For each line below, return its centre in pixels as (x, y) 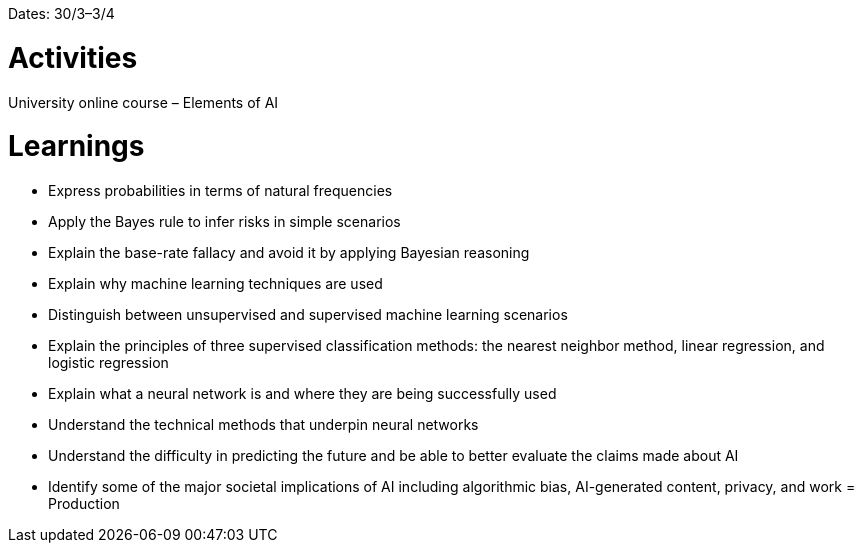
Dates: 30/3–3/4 (61, 13)
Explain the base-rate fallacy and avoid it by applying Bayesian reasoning (289, 252)
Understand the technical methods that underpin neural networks (263, 424)
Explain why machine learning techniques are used (215, 283)
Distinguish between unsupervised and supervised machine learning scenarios (308, 314)
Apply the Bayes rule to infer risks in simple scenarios (224, 221)
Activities (73, 57)
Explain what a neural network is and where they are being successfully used (302, 393)
